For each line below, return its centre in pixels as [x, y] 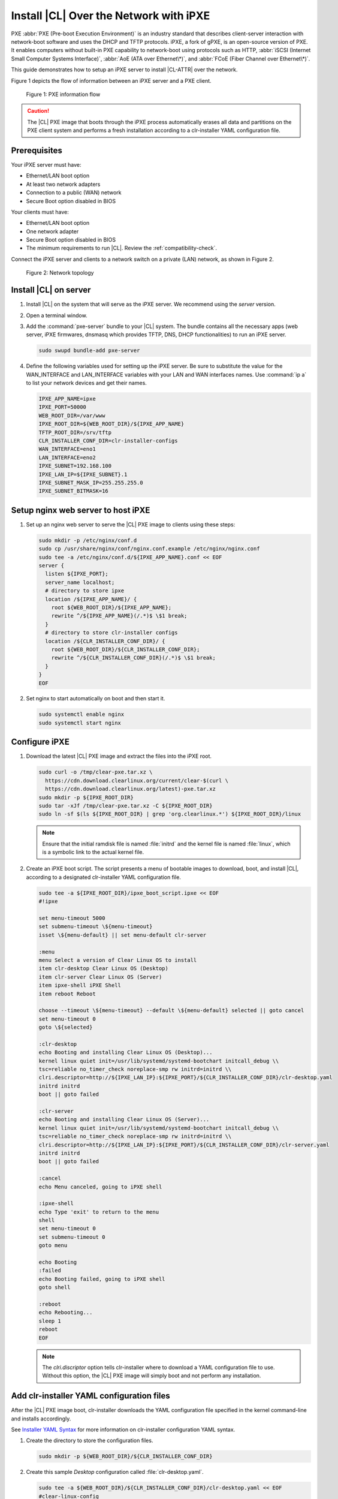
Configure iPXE [40, 742]
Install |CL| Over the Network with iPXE [111, 16]
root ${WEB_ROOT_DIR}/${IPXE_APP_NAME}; [111, 607]
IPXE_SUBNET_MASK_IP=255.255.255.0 [91, 482]
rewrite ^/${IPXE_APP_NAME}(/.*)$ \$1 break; [119, 616]
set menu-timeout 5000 [72, 918]
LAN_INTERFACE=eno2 [67, 457]
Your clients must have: [40, 212]
